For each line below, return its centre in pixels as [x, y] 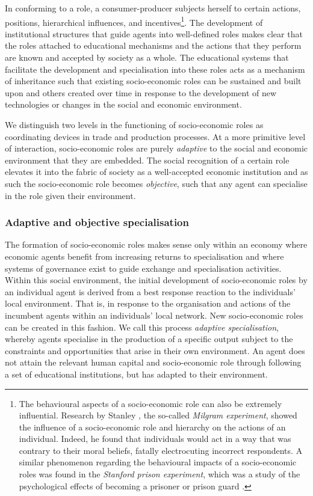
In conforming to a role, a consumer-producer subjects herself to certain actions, [153, 8]
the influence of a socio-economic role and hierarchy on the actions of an [152, 427]
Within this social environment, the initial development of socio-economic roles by [156, 280]
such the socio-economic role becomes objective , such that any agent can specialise [156, 183]
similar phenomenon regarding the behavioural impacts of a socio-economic [158, 462]
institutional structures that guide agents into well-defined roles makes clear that [154, 33]
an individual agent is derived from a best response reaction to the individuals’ [150, 291]
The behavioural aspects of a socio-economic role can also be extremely [150, 403]
